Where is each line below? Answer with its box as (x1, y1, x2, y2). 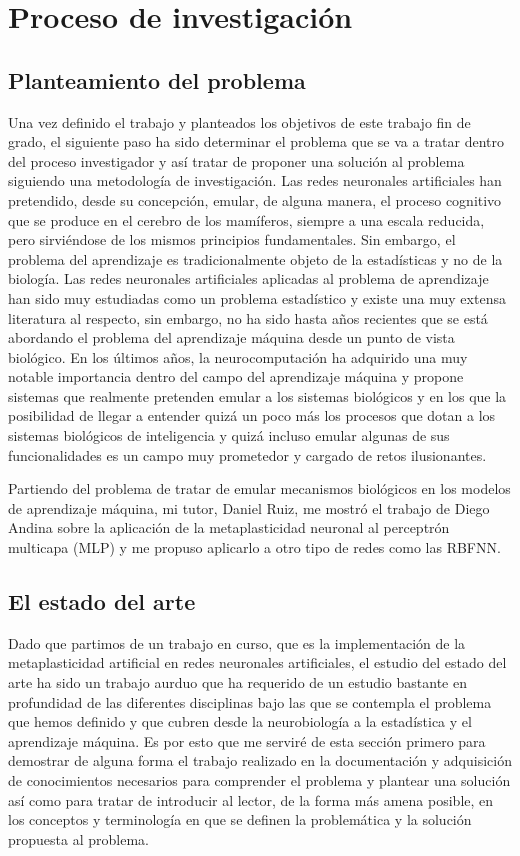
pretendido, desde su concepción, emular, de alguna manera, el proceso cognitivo (8, 189, 502, 210)
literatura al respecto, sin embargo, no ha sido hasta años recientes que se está (8, 307, 488, 328)
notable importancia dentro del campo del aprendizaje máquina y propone (8, 366, 464, 387)
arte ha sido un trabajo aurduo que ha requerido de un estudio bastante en (8, 672, 467, 693)
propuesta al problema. (8, 828, 149, 849)
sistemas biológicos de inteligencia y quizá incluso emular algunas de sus (8, 425, 450, 446)
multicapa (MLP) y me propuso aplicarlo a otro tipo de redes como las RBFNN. (8, 537, 501, 558)
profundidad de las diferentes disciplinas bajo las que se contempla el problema (8, 691, 492, 712)
